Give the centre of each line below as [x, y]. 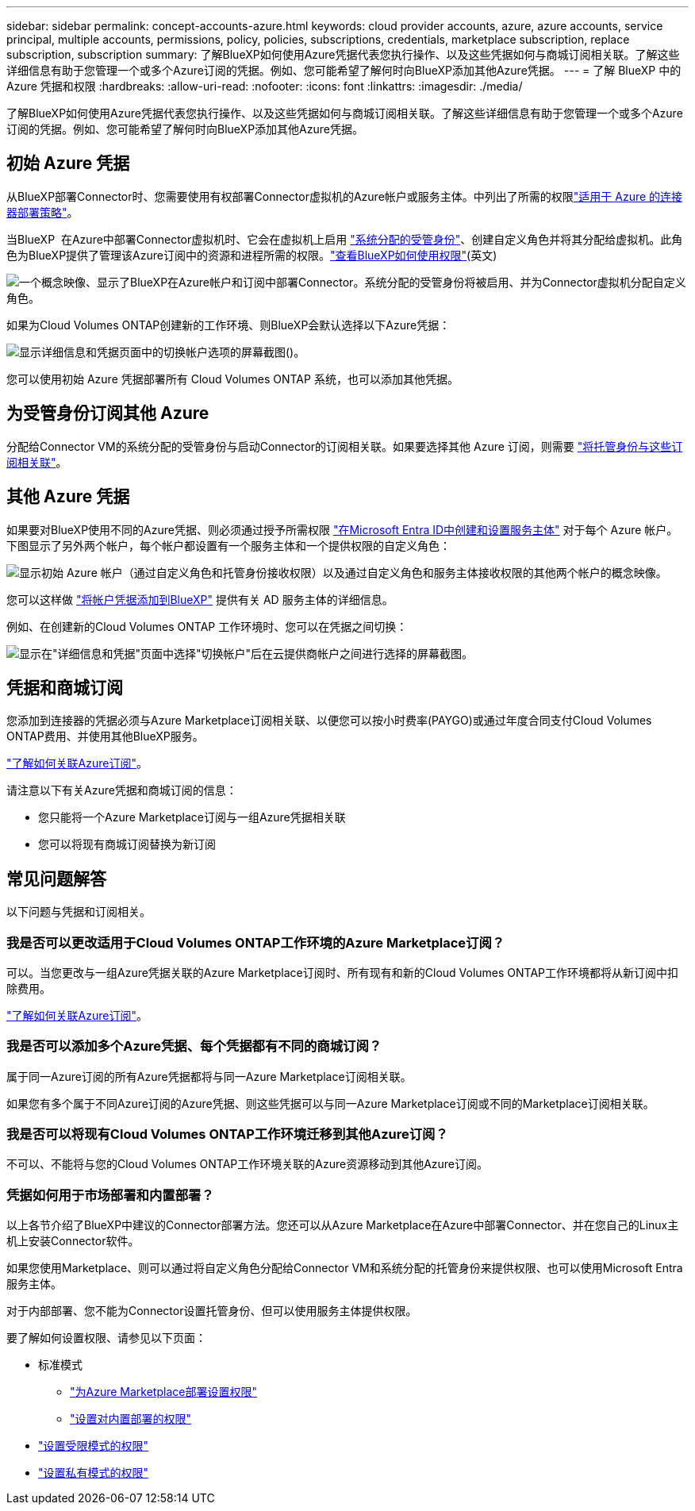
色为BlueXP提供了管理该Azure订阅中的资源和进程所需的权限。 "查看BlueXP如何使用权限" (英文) [252, 255]
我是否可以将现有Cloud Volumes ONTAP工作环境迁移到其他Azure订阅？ [227, 1134]
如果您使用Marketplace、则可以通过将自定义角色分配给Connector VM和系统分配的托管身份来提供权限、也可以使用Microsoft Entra [345, 1268]
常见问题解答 [56, 879]
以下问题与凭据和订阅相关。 [79, 912]
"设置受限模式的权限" [94, 1446]
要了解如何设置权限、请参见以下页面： [106, 1338]
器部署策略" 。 [42, 212]
